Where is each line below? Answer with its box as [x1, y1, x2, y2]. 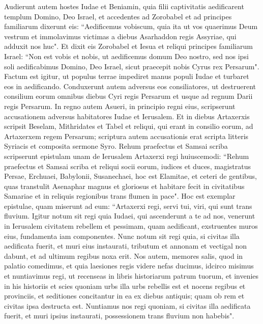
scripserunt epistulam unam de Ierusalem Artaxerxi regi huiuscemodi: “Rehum [4, 150, 249, 161]
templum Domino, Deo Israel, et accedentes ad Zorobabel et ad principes [4, 11, 232, 21]
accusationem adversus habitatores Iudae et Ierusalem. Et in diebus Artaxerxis [4, 111, 250, 121]
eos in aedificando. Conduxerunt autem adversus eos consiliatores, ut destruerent [4, 80, 256, 91]
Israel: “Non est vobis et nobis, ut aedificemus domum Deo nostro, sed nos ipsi [4, 50, 249, 61]
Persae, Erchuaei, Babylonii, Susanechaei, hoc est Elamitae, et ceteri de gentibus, [4, 171, 257, 181]
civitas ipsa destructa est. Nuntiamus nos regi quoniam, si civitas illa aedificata [4, 300, 251, 311]
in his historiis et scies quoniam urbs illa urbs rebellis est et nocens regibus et [4, 280, 246, 291]
